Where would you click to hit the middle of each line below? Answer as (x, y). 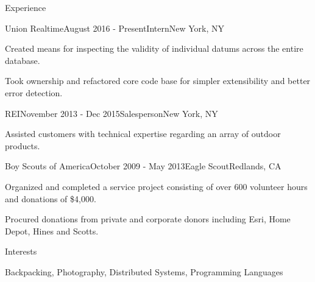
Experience (26, 7)
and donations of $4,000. (51, 198)
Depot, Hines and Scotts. (52, 231)
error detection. (34, 92)
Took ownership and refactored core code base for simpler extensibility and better (158, 81)
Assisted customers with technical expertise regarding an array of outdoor (143, 134)
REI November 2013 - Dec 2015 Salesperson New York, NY (111, 113)
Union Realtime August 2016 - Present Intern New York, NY (115, 28)
